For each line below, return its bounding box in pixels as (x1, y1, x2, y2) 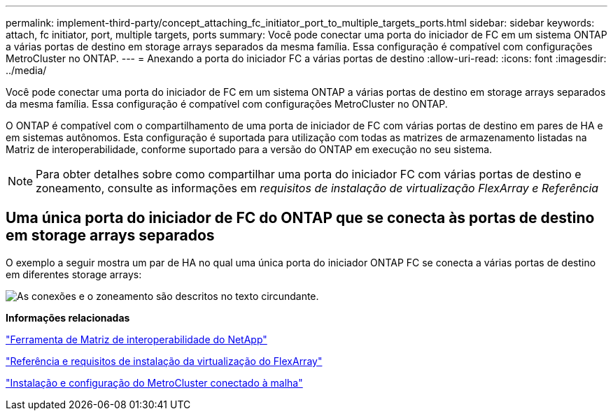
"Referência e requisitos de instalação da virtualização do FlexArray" (6, 354, 323, 367)
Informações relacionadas (6, 311, 130, 324)
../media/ (6, 64, 47, 76)
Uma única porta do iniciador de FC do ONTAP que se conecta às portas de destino (6, 209, 595, 227)
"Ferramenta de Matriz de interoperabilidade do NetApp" (6, 333, 267, 345)
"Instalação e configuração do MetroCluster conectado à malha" (6, 376, 303, 389)
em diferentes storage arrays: (6, 268, 142, 280)
